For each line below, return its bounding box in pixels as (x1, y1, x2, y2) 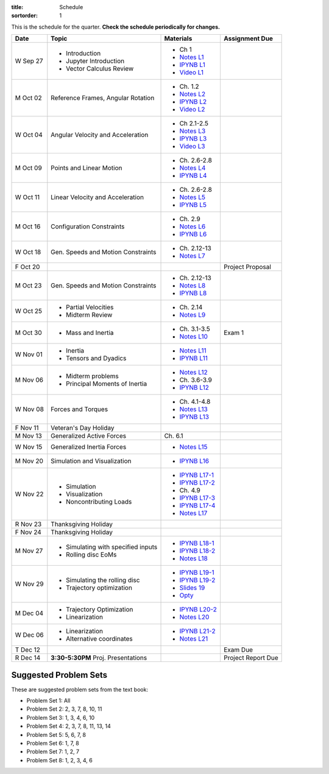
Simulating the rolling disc (66, 576, 140, 585)
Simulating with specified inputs (66, 543, 158, 551)
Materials (164, 34, 193, 43)
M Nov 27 (15, 547, 43, 555)
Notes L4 (179, 164, 206, 172)
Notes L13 (179, 405, 208, 413)
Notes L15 (179, 443, 208, 451)
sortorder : (11, 12, 38, 19)
